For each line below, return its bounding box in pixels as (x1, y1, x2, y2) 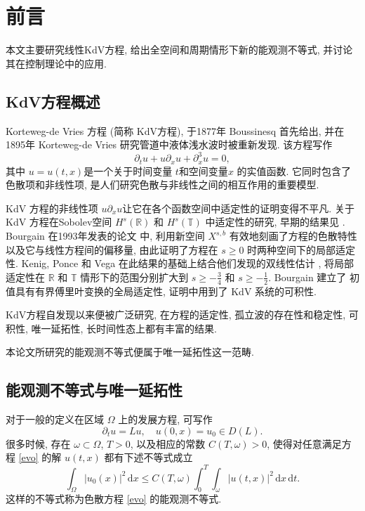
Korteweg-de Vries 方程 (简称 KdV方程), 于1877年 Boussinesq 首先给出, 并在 (6, 123, 345, 138)
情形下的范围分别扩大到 (80, 269, 189, 284)
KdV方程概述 (6, 90, 100, 112)
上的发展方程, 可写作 (118, 412, 213, 427)
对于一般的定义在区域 (6, 412, 104, 427)
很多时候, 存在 (6, 436, 71, 451)
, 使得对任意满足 (267, 436, 342, 451)
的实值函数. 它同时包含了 (237, 163, 352, 178)
